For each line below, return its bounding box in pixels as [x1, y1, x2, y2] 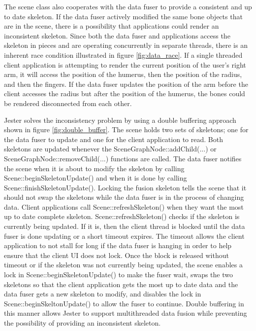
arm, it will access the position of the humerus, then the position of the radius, [4, 69, 242, 79]
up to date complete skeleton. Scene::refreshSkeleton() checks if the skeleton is [4, 211, 240, 221]
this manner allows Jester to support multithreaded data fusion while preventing [4, 308, 247, 318]
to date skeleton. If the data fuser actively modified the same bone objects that [4, 11, 243, 21]
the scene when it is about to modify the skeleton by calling [4, 163, 185, 173]
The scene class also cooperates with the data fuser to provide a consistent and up [4, 1, 252, 11]
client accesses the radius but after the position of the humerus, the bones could [4, 88, 245, 99]
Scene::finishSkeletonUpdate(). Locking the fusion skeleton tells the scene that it [4, 182, 247, 192]
